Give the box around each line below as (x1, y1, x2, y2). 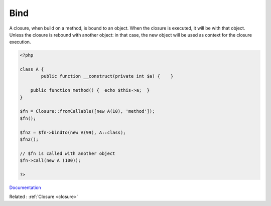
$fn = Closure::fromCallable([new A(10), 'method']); (20, 108, 155, 114)
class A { (20, 67, 44, 72)
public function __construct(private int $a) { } (41, 73, 174, 79)
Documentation (9, 184, 41, 190)
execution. (9, 39, 31, 45)
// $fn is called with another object (20, 150, 115, 156)
